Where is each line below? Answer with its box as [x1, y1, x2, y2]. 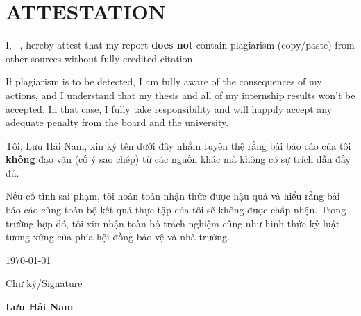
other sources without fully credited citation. [6, 51, 196, 65]
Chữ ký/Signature [6, 276, 83, 290]
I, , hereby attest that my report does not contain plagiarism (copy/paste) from [6, 37, 355, 52]
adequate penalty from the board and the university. [6, 115, 229, 130]
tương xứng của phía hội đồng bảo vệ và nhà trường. [6, 229, 230, 244]
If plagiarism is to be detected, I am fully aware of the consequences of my [6, 74, 322, 89]
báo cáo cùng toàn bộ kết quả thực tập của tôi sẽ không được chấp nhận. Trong [6, 202, 346, 217]
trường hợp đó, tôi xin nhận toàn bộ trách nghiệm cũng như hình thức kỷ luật [6, 216, 340, 230]
